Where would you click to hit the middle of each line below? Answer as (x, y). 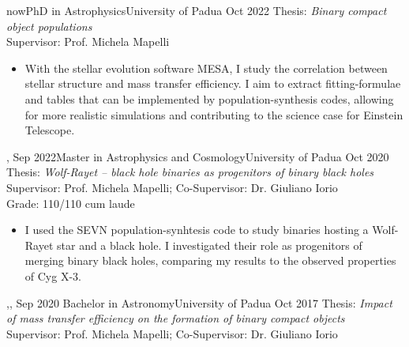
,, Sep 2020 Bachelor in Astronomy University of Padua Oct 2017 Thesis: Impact (199, 302)
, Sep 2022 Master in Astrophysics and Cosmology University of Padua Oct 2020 (198, 156)
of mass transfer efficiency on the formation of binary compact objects (176, 318)
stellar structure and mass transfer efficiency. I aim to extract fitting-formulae (213, 83)
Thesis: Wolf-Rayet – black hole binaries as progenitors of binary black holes (190, 172)
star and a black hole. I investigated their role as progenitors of (210, 245)
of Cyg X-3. (53, 275)
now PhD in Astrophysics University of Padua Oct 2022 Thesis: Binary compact (197, 10)
